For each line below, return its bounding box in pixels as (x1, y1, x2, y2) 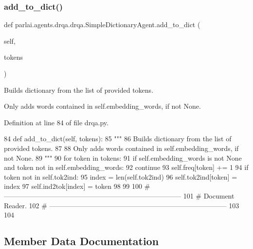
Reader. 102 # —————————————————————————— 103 (4, 200, 239, 210)
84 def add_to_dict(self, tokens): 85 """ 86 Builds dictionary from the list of (4, 133, 232, 144)
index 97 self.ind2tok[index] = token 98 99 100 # (4, 181, 150, 191)
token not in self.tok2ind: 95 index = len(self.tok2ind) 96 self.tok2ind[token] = (4, 171, 237, 182)
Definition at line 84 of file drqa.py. (4, 117, 108, 127)
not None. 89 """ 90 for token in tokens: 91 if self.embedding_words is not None (4, 152, 242, 163)
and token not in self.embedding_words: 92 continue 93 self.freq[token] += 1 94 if (4, 162, 249, 172)
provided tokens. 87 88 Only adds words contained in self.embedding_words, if (4, 143, 239, 153)
